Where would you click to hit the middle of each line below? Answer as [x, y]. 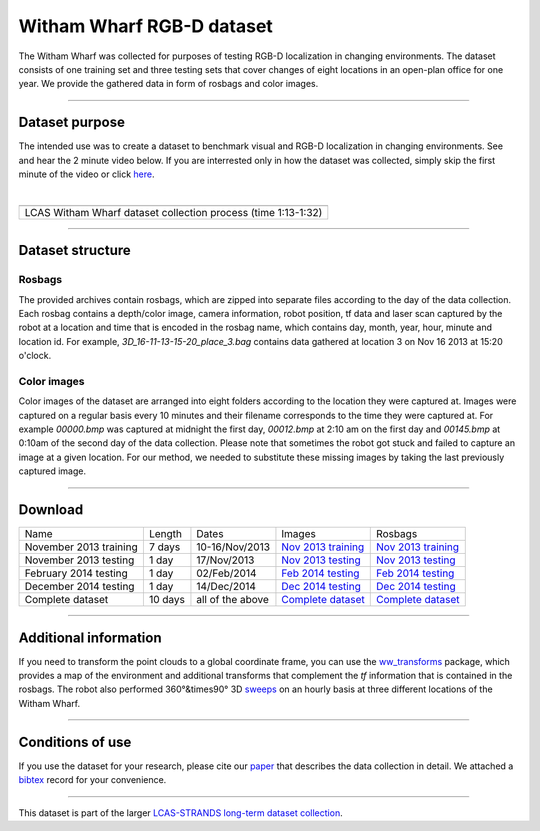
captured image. [52, 471]
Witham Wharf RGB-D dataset [146, 26]
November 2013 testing [79, 560]
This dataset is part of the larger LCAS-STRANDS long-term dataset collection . [181, 812]
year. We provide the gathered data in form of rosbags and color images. [168, 84]
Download [51, 510]
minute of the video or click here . [86, 174]
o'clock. [35, 356]
